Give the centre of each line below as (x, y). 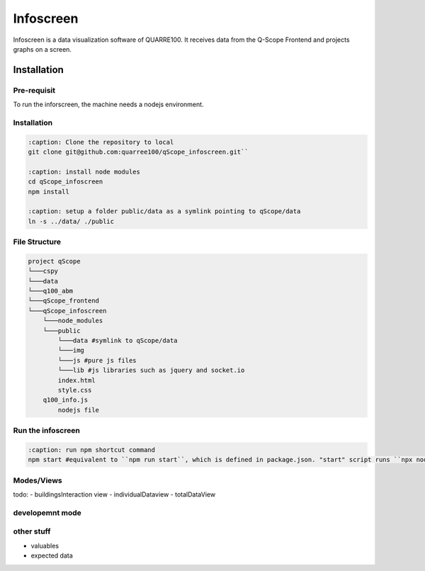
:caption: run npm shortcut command (92, 450)
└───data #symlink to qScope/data (118, 341)
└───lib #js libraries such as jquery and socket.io (151, 371)
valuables (45, 545)
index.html (76, 380)
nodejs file (78, 410)
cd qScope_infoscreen (66, 182)
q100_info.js (66, 400)
